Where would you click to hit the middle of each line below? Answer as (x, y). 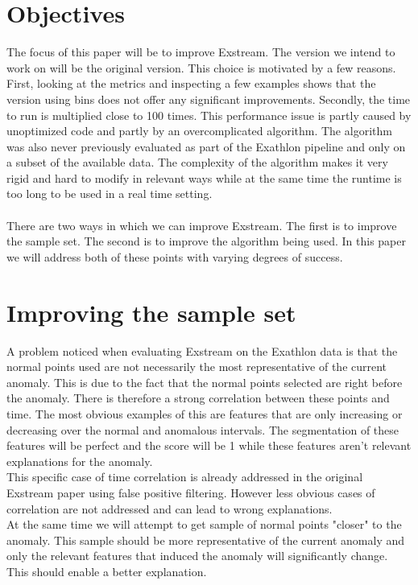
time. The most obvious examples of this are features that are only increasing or (205, 413)
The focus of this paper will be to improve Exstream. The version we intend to (201, 52)
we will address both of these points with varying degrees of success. (175, 256)
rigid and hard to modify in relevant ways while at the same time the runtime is (204, 177)
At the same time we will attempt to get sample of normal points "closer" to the (204, 524)
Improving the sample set (151, 312)
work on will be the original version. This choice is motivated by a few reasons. (201, 67)
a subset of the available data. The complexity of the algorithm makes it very (197, 162)
